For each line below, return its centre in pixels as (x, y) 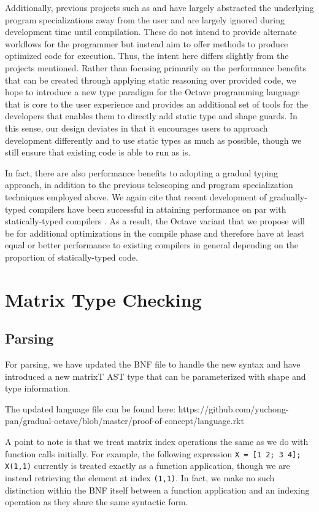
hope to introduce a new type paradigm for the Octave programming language (152, 92)
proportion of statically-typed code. (71, 257)
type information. (38, 388)
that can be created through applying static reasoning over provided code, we (151, 80)
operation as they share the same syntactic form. (97, 502)
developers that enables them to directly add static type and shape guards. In (151, 116)
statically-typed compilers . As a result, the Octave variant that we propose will (155, 221)
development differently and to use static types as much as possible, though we (153, 140)
